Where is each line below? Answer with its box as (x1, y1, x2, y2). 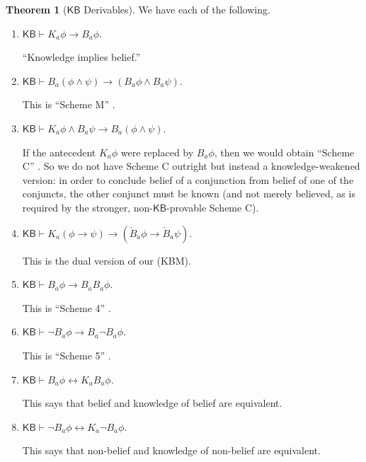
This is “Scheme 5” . (22, 347, 111, 362)
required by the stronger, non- (22, 200, 153, 214)
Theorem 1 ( (6, 2, 67, 16)
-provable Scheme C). (166, 200, 259, 214)
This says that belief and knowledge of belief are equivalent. (22, 395, 282, 410)
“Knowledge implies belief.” (22, 50, 141, 64)
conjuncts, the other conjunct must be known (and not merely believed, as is (22, 186, 355, 201)
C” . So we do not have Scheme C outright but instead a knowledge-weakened (22, 158, 360, 173)
